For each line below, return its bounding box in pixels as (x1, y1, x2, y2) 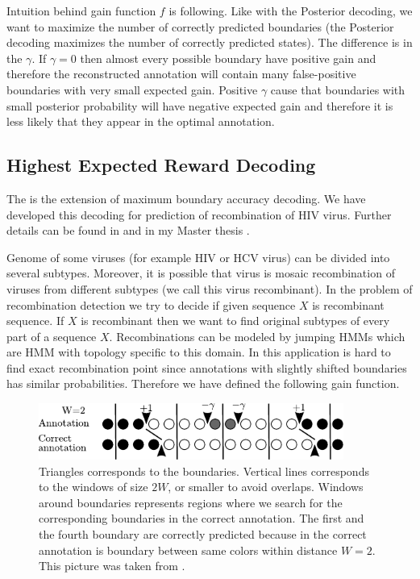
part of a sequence (6, 327, 97, 344)
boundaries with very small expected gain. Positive (6, 81, 258, 98)
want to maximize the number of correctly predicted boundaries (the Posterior (6, 18, 394, 35)
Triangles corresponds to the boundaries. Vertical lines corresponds (39, 462, 369, 479)
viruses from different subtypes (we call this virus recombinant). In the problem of (6, 280, 413, 297)
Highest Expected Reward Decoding (6, 152, 316, 177)
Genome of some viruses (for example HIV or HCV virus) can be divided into (6, 248, 390, 265)
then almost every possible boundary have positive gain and (80, 49, 376, 66)
